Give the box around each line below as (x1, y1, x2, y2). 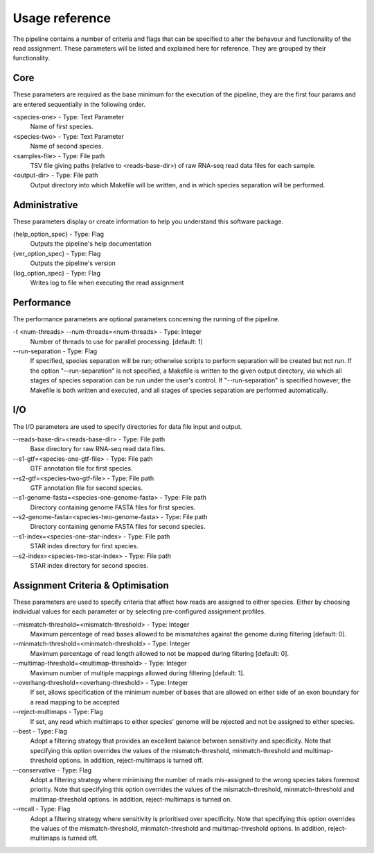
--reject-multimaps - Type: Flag (12, 708, 103, 716)
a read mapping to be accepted (30, 698, 121, 706)
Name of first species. (30, 122, 93, 131)
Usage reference (12, 10, 112, 26)
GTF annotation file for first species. (30, 464, 133, 473)
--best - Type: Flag (12, 727, 67, 735)
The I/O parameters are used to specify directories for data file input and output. (12, 422, 242, 430)
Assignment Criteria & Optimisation (12, 580, 169, 591)
